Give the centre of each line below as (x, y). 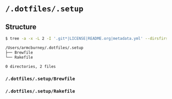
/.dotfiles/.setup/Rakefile (40, 91)
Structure (21, 27)
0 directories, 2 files (31, 66)
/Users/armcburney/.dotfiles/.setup (44, 47)
